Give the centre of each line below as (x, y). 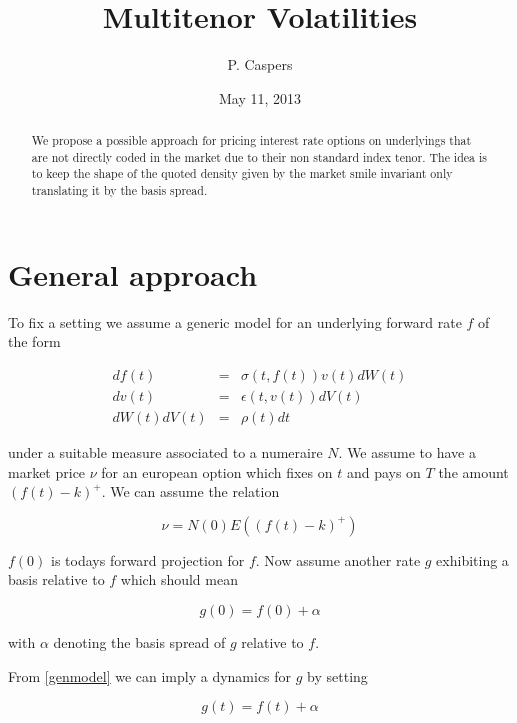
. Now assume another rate (338, 559)
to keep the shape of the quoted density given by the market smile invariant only (242, 173)
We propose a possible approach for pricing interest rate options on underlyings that (251, 140)
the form (34, 341)
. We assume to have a (407, 451)
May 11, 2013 (260, 97)
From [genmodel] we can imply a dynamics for (150, 675)
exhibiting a (472, 559)
